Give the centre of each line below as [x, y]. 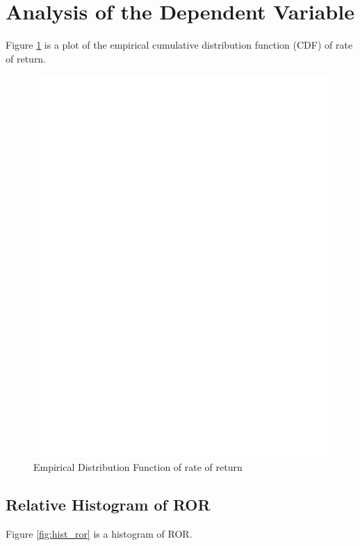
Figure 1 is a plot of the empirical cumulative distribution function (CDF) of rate [179, 45]
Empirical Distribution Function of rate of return [138, 466]
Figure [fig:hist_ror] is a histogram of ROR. [99, 533]
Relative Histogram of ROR [108, 504]
